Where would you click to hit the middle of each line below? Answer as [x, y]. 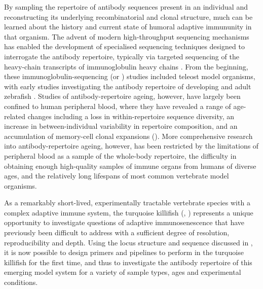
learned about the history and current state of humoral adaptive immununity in [128, 27]
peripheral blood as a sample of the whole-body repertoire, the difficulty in [120, 155]
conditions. [21, 282]
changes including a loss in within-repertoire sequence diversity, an [131, 116]
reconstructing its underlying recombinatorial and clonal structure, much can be [128, 16]
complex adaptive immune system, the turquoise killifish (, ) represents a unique [129, 212]
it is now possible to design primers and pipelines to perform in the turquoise [124, 252]
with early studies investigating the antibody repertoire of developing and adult [128, 86]
